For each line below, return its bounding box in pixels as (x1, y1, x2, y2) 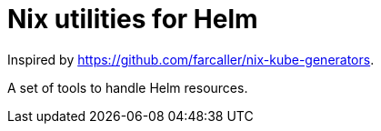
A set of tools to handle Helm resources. (7, 79, 248, 96)
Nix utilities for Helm (7, 4, 258, 35)
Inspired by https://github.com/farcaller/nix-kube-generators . (7, 51, 375, 67)
